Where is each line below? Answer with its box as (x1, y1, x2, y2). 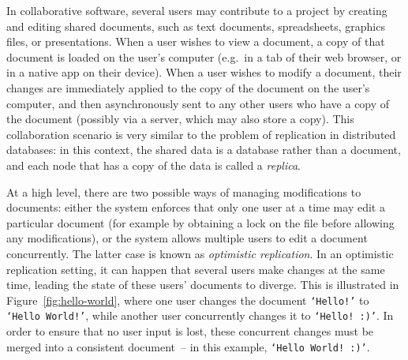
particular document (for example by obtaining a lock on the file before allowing (6, 214, 395, 231)
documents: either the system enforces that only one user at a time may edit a (6, 199, 385, 216)
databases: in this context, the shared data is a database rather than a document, (6, 141, 401, 158)
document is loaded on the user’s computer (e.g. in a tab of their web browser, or (6, 48, 402, 65)
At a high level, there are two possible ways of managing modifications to (6, 183, 361, 200)
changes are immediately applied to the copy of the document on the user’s (6, 79, 370, 96)
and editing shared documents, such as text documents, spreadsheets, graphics (6, 17, 385, 34)
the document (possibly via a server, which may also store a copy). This (6, 111, 354, 127)
